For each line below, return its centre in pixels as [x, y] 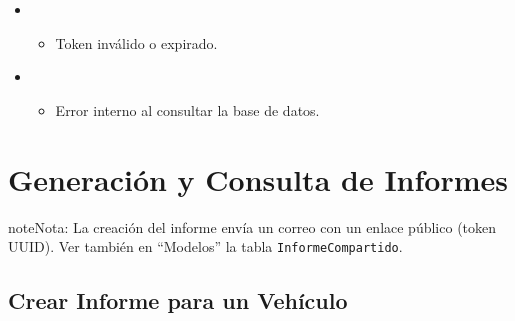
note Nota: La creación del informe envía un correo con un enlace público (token [252, 226]
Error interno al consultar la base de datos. [187, 109]
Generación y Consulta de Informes [258, 178]
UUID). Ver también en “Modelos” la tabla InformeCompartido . [205, 246]
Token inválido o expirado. [136, 42]
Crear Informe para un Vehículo [178, 300]
